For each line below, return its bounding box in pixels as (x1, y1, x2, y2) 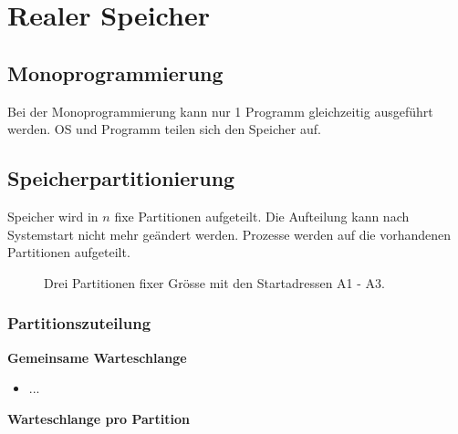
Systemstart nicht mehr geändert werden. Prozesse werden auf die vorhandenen (7, 224, 452, 243)
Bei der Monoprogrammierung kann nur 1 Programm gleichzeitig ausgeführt (7, 101, 433, 120)
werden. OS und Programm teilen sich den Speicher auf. (7, 119, 321, 139)
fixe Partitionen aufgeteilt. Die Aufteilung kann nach (114, 206, 410, 225)
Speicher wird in (7, 206, 99, 225)
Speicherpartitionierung (7, 164, 235, 192)
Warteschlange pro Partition (7, 408, 190, 428)
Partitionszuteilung (7, 312, 151, 335)
